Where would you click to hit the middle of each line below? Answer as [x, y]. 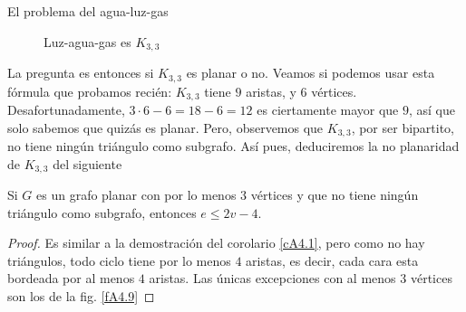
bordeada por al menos [71, 278]
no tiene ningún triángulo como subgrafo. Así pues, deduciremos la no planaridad [233, 146]
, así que [432, 109]
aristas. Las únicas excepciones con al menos [272, 278]
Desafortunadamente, [66, 109]
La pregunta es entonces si [81, 73]
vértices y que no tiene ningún [335, 195]
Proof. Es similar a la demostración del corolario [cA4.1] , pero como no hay [216, 243]
